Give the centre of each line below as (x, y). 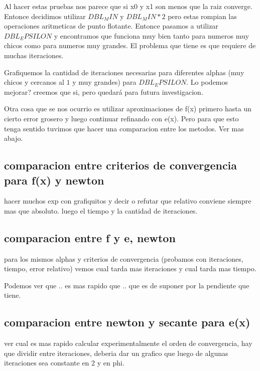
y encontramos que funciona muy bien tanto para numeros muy (152, 35)
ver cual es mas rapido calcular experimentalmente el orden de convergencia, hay (128, 343)
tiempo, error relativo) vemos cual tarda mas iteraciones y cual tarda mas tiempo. (130, 268)
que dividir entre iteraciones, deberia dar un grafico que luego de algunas (116, 353)
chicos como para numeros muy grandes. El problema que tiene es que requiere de (130, 45)
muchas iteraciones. (34, 55)
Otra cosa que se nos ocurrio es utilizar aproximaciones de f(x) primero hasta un (128, 109)
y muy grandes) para (104, 82)
